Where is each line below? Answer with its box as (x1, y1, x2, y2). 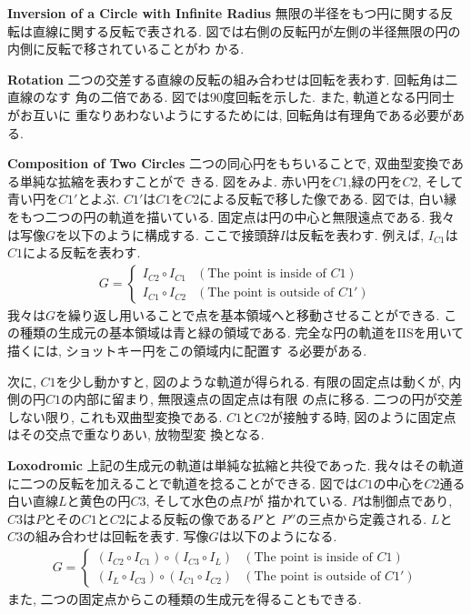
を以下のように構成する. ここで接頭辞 (55, 225, 280, 244)
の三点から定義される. (296, 508, 427, 528)
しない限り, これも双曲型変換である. (7, 407, 223, 426)
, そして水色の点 (145, 491, 243, 510)
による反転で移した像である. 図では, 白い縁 (199, 189, 456, 208)
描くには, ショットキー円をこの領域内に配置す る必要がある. (7, 340, 367, 359)
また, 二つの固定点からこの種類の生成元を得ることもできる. (7, 589, 362, 608)
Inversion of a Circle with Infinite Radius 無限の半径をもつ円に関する (7, 4, 441, 22)
